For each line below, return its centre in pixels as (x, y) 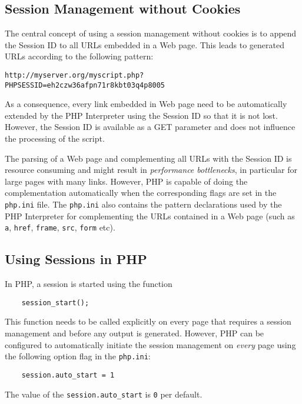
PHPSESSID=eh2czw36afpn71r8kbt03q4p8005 (85, 85)
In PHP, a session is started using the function (89, 284)
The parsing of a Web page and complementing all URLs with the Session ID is (148, 158)
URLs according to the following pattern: (79, 56)
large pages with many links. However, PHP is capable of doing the (126, 181)
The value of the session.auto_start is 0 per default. (104, 394)
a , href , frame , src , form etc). (60, 227)
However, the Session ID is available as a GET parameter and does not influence (150, 127)
